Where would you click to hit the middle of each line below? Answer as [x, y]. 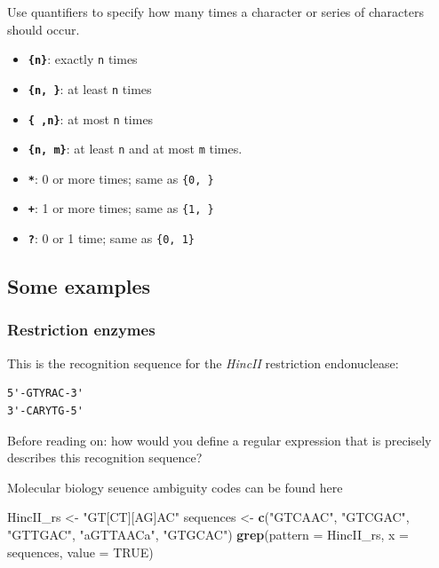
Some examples [79, 286]
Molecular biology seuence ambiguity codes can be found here [175, 487]
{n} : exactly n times [83, 59]
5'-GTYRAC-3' [45, 394]
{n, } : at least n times [90, 88]
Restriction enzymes [81, 330]
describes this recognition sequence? [105, 458]
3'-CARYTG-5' [45, 410]
